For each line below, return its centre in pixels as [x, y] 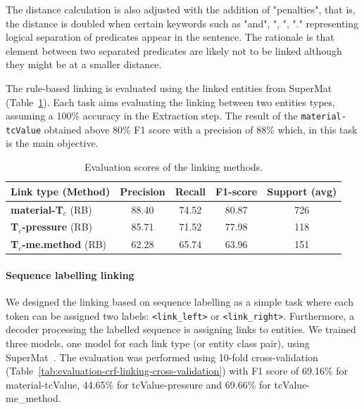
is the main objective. [52, 143]
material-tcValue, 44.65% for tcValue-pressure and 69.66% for [138, 384]
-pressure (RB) [57, 227]
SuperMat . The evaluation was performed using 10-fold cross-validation [162, 357]
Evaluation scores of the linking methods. [174, 167]
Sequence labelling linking [70, 274]
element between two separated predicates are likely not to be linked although [174, 50]
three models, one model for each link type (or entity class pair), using [158, 343]
